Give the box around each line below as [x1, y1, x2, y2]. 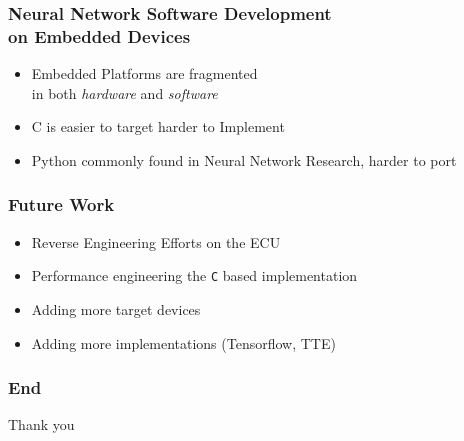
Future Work [8, 192, 115, 217]
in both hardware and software [31, 82, 218, 103]
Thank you [8, 414, 75, 435]
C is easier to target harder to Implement [31, 116, 285, 137]
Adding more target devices [31, 298, 201, 319]
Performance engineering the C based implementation [31, 265, 358, 286]
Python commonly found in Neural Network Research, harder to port [31, 149, 457, 170]
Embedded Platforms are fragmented [31, 63, 258, 84]
